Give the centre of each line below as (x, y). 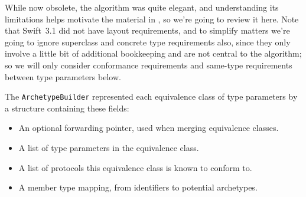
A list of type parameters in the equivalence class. (109, 147)
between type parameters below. (63, 76)
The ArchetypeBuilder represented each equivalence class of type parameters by (151, 96)
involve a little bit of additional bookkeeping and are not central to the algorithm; (153, 53)
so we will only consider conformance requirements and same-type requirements (149, 65)
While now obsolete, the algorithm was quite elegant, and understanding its (142, 7)
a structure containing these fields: (67, 108)
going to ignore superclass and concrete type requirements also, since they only (148, 42)
